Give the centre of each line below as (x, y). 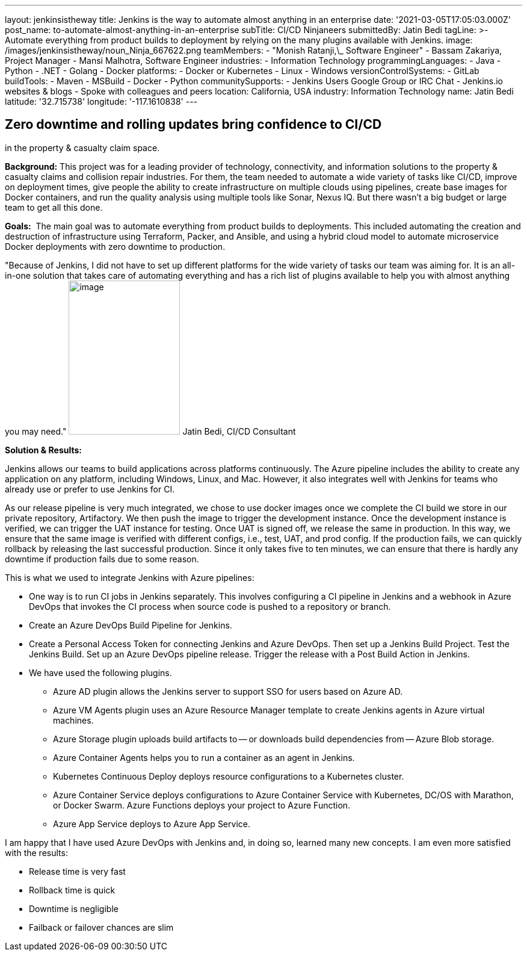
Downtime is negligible (74, 908)
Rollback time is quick (72, 890)
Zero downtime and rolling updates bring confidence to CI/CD (193, 125)
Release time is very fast (77, 871)
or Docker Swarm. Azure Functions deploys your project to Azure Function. (202, 805)
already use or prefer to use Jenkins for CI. (90, 489)
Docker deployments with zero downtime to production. (115, 246)
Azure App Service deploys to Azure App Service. (152, 824)
